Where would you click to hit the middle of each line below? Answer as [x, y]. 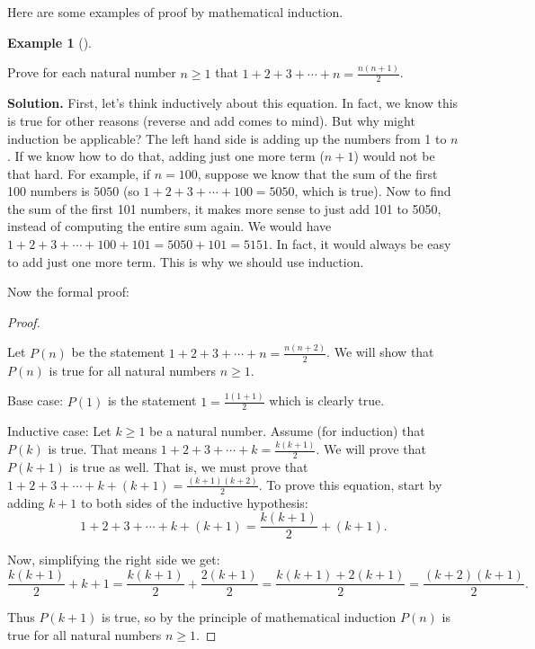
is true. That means [103, 449]
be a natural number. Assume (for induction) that [287, 431]
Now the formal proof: [68, 292]
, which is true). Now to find [373, 191]
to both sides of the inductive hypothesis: [194, 502]
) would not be [394, 156]
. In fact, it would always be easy [360, 244]
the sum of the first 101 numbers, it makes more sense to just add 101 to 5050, [224, 208]
